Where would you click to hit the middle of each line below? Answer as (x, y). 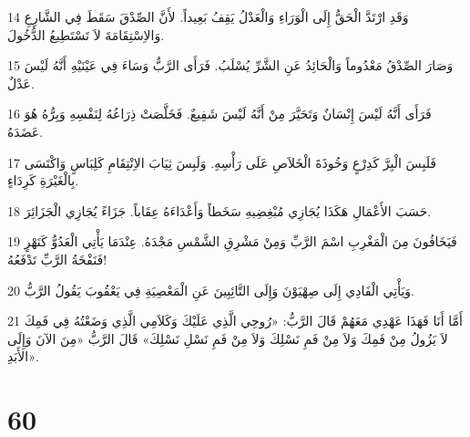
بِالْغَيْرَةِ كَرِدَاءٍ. (43, 180)
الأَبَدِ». (23, 356)
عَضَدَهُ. (26, 131)
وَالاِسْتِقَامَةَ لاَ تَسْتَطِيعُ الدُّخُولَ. (86, 34)
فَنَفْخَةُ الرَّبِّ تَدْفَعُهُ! (57, 259)
